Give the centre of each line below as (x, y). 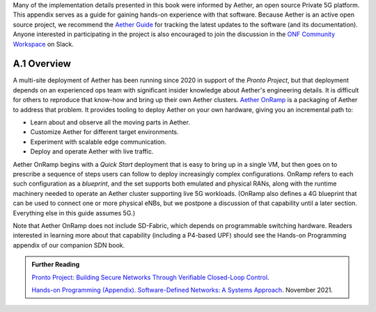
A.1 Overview (42, 64)
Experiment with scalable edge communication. (99, 142)
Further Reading (56, 265)
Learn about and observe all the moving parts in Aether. (110, 122)
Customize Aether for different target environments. (104, 132)
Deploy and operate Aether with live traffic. (92, 151)
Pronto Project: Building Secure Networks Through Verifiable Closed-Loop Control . (150, 277)
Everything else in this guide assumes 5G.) (74, 213)
